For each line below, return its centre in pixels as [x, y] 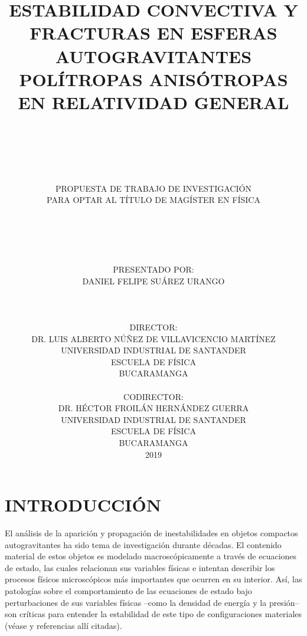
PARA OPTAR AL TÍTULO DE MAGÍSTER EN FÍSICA [153, 200]
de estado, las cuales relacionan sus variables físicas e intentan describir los [140, 567]
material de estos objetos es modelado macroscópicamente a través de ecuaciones [151, 556]
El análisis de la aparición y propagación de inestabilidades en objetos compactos [151, 533]
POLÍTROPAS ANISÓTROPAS [153, 79]
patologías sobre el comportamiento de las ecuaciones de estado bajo [128, 591]
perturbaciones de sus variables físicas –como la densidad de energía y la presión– [152, 602]
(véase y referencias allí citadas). [63, 625]
